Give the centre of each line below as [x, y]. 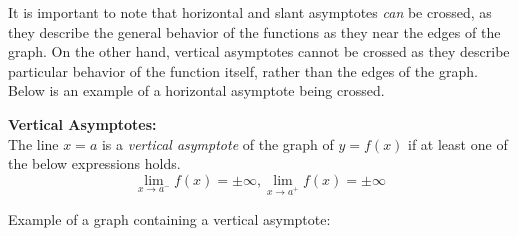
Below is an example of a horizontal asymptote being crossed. [196, 90]
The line [33, 143]
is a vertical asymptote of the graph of [217, 143]
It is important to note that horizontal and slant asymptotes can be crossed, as [250, 12]
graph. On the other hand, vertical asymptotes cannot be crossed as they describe [259, 51]
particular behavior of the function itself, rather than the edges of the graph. [243, 70]
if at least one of [458, 143]
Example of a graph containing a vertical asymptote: [169, 218]
